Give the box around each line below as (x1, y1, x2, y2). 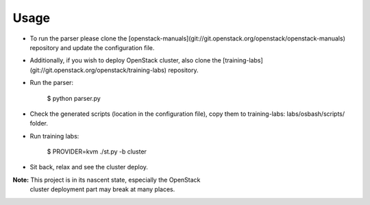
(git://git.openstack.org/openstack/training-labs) (29, 66, 167, 74)
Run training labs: (29, 132, 79, 140)
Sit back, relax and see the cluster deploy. (29, 163, 149, 171)
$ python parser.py (47, 94, 101, 102)
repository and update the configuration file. (29, 43, 155, 51)
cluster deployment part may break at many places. (29, 185, 175, 193)
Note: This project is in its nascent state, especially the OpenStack (12, 176, 201, 184)
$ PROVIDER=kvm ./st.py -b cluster (47, 147, 147, 156)
